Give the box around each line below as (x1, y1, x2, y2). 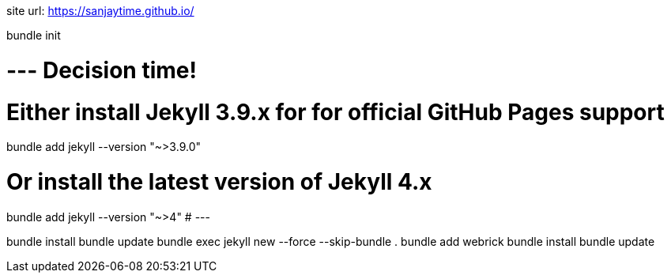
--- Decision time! (6, 56, 197, 84)
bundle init (6, 28, 61, 42)
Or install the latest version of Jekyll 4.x (6, 168, 432, 195)
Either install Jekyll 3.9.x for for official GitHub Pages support (6, 98, 665, 126)
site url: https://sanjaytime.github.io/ (6, 4, 194, 17)
